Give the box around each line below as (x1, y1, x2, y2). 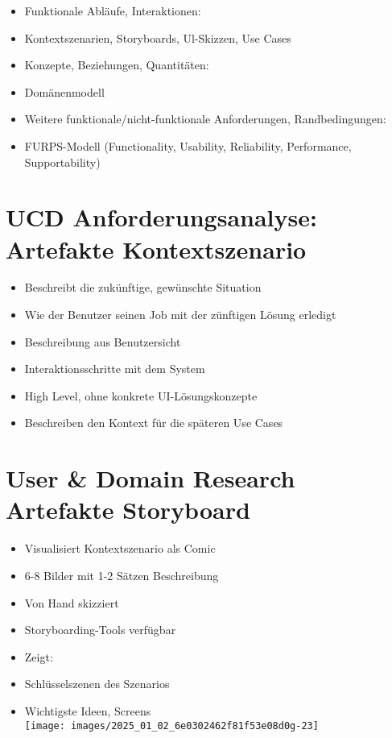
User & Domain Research (6, 462, 295, 495)
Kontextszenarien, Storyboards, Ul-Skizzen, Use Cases (24, 29, 291, 46)
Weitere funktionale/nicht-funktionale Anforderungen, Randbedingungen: (24, 110, 386, 127)
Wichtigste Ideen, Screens (24, 702, 151, 719)
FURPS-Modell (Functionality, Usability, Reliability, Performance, (24, 137, 352, 154)
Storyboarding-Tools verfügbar (24, 621, 176, 638)
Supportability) (24, 153, 101, 170)
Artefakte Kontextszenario (6, 232, 307, 265)
